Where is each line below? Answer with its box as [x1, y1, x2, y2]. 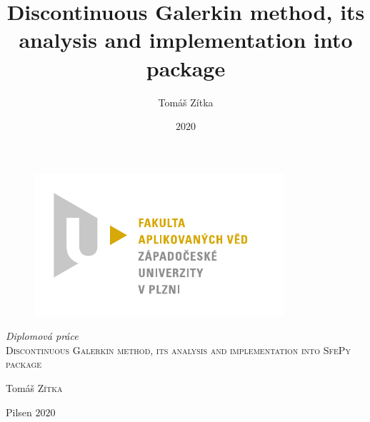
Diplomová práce [6, 328, 79, 343]
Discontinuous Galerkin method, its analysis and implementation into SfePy [6, 342, 351, 357]
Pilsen [6, 404, 32, 419]
